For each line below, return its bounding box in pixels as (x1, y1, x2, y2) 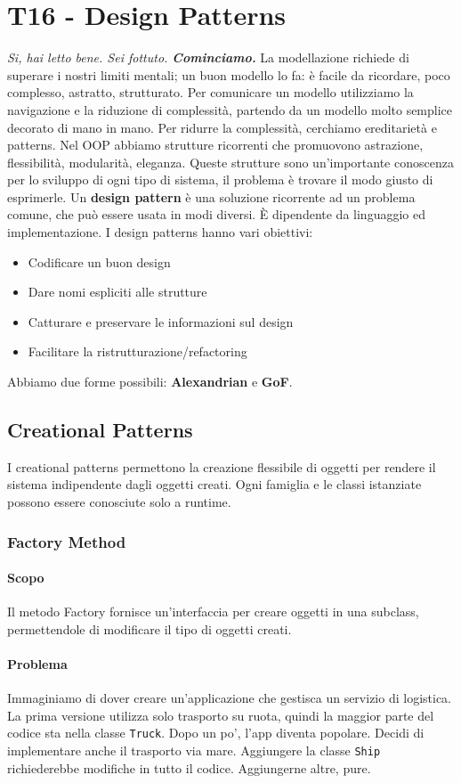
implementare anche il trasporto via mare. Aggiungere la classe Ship (7, 741, 381, 760)
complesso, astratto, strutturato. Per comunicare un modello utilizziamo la (7, 83, 414, 102)
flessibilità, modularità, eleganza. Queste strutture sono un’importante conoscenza (7, 152, 454, 171)
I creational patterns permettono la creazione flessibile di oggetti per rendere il (7, 457, 436, 476)
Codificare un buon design (28, 252, 171, 271)
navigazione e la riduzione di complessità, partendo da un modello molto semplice (7, 100, 453, 118)
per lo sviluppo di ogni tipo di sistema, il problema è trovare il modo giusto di (7, 170, 433, 189)
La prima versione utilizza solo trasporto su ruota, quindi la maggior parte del (7, 706, 434, 724)
